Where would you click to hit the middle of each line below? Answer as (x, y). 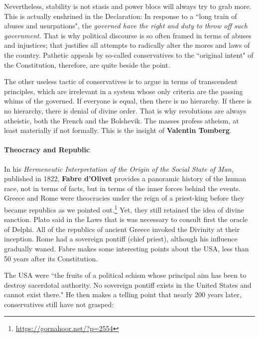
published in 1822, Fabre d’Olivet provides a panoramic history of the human (125, 178)
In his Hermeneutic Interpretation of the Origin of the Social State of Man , (119, 168)
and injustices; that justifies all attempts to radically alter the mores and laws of (127, 45)
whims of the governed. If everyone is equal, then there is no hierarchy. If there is (128, 101)
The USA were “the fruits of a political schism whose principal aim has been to (125, 275)
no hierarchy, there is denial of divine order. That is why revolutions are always (125, 110)
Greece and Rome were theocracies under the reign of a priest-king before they (124, 198)
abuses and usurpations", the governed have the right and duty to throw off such (126, 26)
